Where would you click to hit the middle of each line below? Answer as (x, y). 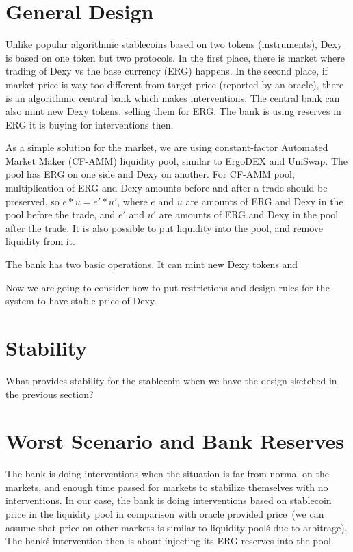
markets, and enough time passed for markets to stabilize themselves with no (167, 487)
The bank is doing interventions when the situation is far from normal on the (167, 474)
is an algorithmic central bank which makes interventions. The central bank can (173, 97)
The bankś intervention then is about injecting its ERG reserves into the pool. (170, 541)
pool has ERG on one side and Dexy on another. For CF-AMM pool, (150, 174)
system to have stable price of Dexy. (81, 301)
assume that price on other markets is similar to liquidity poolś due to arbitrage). (176, 527)
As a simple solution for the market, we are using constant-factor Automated (167, 147)
